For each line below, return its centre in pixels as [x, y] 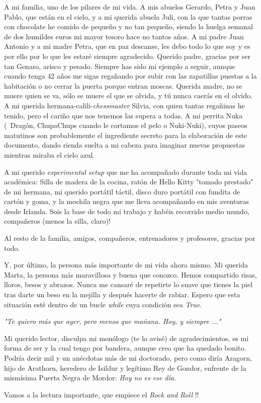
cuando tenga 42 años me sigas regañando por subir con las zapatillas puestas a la [130, 76]
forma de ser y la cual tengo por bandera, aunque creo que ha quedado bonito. [125, 348]
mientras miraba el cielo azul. [50, 154]
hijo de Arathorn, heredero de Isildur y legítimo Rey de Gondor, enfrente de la [125, 367]
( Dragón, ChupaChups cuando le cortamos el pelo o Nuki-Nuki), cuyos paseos [126, 125]
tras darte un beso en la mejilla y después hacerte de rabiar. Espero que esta [122, 294]
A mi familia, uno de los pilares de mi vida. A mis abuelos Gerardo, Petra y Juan [130, 7]
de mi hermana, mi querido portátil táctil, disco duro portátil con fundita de [122, 191]
